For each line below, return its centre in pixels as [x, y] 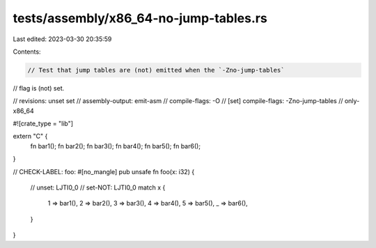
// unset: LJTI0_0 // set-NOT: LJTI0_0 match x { [98, 187]
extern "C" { [30, 137]
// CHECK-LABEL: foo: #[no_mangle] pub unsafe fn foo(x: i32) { [104, 171]
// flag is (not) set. [39, 88]
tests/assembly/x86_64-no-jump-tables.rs [140, 18]
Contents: [27, 52]
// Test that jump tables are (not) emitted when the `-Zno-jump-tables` [156, 70]
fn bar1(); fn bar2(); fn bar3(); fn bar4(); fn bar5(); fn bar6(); [116, 146]
